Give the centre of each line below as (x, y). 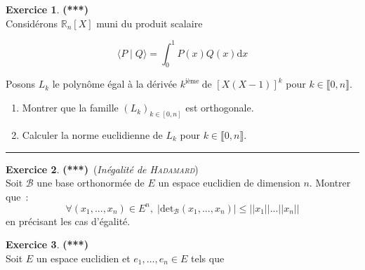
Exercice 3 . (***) (47, 244)
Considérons (32, 23)
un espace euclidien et (83, 258)
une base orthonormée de (91, 183)
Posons (20, 84)
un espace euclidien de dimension (229, 183)
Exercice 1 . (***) (47, 9)
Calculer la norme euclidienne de (92, 134)
